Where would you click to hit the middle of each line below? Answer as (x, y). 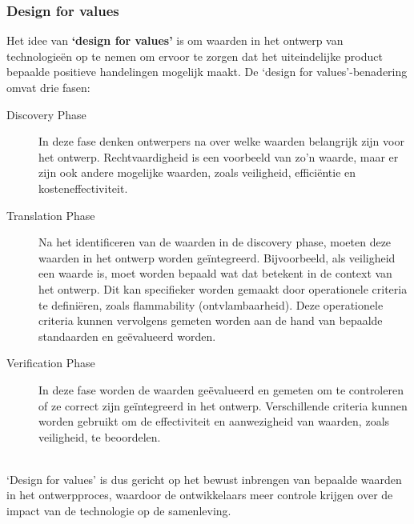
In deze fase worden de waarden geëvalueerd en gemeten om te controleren (221, 389)
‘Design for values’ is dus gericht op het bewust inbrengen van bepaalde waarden (204, 479)
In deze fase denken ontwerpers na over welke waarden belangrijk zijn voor (221, 141)
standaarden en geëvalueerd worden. (127, 336)
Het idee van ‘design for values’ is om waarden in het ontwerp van (175, 40)
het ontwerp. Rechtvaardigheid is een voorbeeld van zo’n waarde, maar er (219, 156)
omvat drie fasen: (48, 87)
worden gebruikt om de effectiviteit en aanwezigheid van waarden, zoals (214, 421)
